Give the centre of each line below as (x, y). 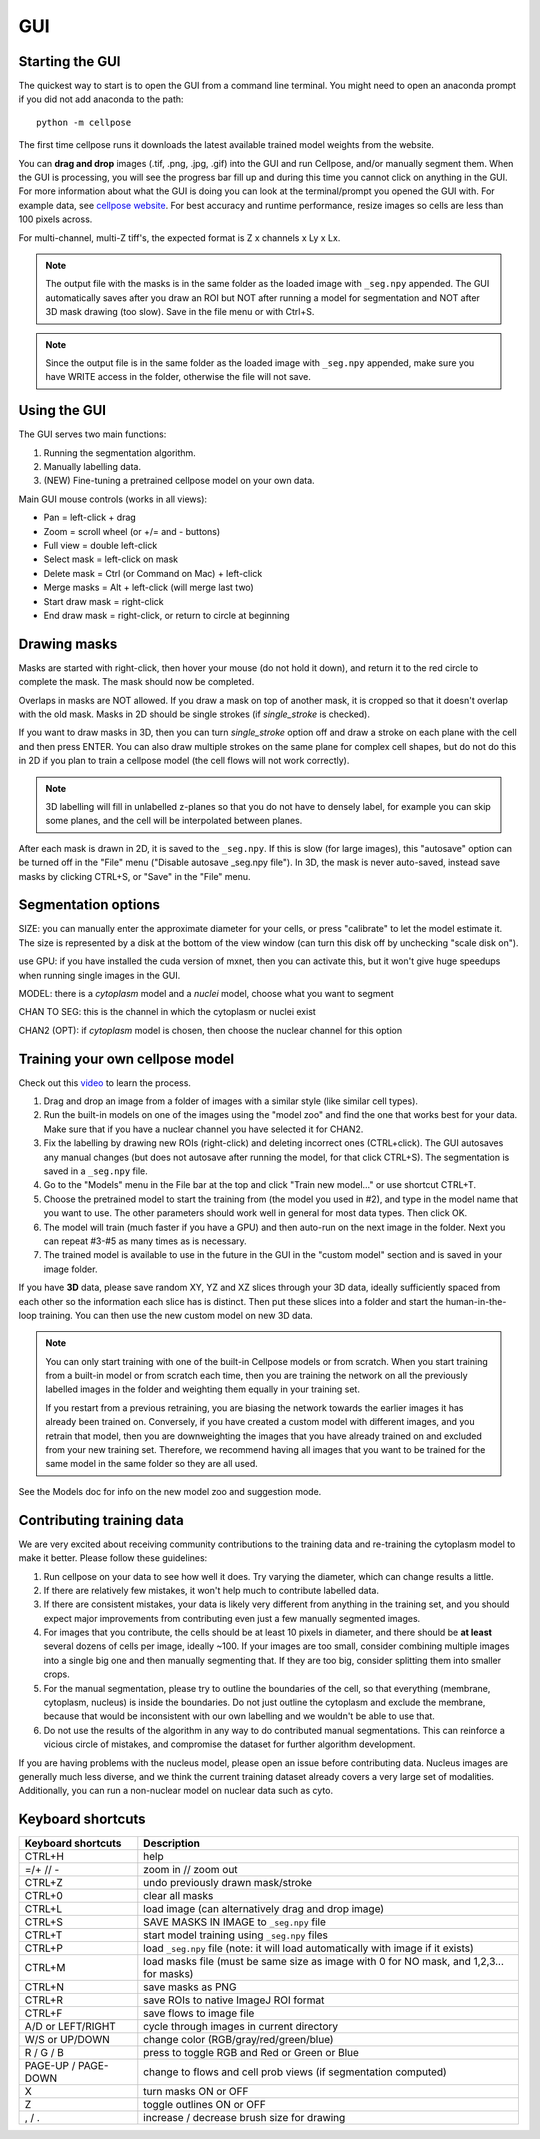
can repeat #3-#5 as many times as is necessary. (145, 1241)
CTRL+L (43, 1909)
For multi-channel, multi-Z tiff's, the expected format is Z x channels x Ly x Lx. (179, 237)
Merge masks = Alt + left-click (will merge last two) (148, 587)
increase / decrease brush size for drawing (244, 2118)
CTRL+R (44, 2000)
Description (171, 1843)
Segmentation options (89, 905)
